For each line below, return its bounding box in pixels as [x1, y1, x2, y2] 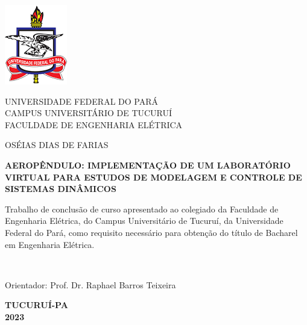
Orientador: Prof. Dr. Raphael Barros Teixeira [5, 278, 176, 291]
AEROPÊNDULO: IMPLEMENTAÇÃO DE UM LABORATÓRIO [5, 158, 291, 171]
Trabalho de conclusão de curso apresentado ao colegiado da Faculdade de [5, 202, 279, 215]
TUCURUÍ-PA [5, 299, 68, 311]
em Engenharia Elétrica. [5, 238, 95, 250]
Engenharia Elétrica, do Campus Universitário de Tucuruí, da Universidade [5, 214, 283, 227]
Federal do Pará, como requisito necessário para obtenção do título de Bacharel [5, 226, 298, 238]
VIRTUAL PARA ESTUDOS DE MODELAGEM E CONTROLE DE [5, 170, 302, 183]
